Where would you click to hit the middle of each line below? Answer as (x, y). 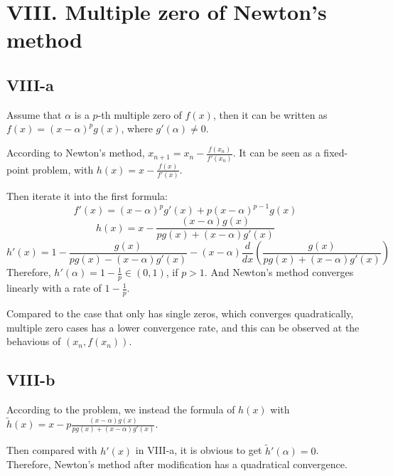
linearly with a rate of (54, 288)
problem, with (63, 169)
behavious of (34, 341)
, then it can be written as (270, 114)
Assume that (34, 114)
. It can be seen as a (276, 153)
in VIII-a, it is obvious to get (199, 450)
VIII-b (31, 380)
